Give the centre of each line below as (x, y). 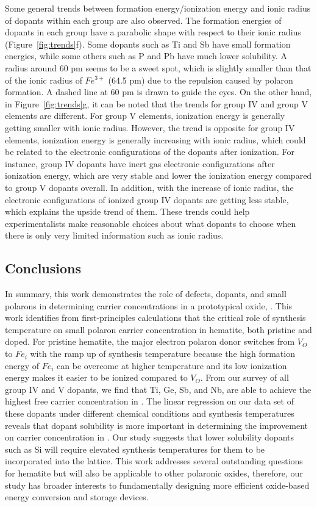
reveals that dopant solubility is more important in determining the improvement (157, 425)
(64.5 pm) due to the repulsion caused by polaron (201, 80)
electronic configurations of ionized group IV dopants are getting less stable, (147, 199)
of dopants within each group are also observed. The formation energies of (143, 20)
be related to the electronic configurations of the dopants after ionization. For (150, 152)
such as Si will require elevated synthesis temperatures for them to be (135, 449)
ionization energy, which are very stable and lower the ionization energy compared (158, 175)
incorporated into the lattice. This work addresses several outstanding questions (154, 461)
